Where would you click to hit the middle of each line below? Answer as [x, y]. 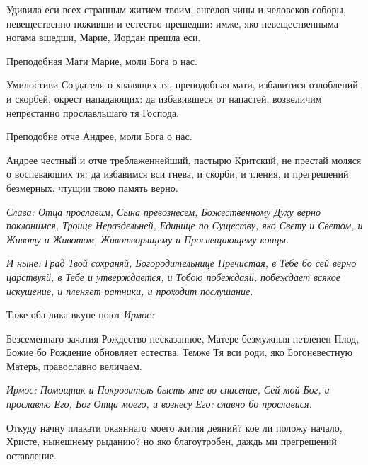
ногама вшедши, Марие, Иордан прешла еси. [104, 37]
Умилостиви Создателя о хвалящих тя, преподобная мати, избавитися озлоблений [182, 85]
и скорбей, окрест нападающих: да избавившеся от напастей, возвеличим [164, 98]
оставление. [31, 455]
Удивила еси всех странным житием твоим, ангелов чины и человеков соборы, [176, 9]
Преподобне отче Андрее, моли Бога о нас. [99, 136]
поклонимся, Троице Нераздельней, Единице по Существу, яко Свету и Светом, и [185, 225]
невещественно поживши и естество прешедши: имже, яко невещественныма [172, 23]
